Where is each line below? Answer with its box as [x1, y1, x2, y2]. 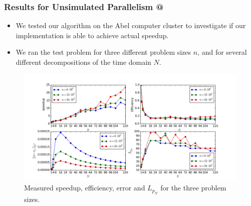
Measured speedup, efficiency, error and [24, 182, 145, 193]
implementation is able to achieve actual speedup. [16, 30, 169, 40]
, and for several [197, 47, 247, 57]
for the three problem [160, 182, 226, 193]
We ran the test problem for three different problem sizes [16, 47, 191, 57]
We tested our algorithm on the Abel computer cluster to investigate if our [16, 20, 246, 31]
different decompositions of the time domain [16, 57, 151, 67]
